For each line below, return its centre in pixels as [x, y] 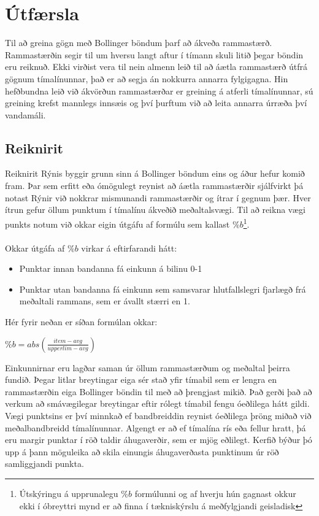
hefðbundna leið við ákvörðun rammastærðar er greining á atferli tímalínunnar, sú [159, 90]
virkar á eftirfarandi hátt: [129, 248]
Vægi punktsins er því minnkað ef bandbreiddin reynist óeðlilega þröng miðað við [158, 416]
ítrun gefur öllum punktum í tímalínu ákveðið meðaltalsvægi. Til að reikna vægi [155, 210]
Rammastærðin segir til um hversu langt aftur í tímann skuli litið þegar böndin [154, 54]
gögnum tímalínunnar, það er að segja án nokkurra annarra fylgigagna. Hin [147, 78]
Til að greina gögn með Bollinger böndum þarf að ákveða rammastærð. [139, 43]
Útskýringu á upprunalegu [69, 494]
